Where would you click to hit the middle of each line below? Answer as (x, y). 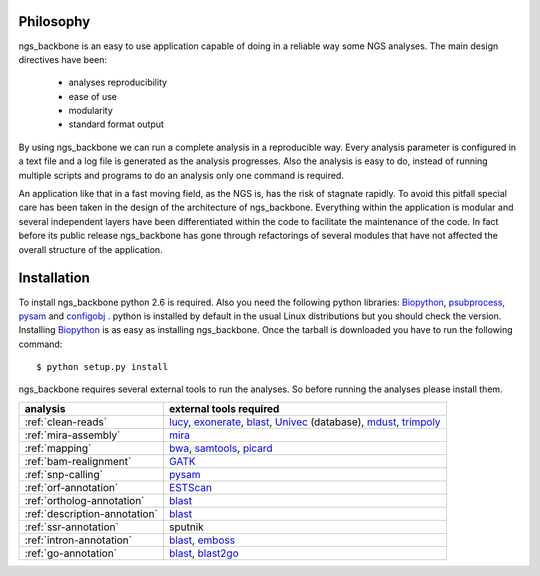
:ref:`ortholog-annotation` (84, 500)
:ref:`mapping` (58, 448)
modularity (91, 111)
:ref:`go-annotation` (70, 553)
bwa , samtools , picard (221, 448)
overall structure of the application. (91, 249)
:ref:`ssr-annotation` (71, 527)
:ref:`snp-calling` (64, 474)
